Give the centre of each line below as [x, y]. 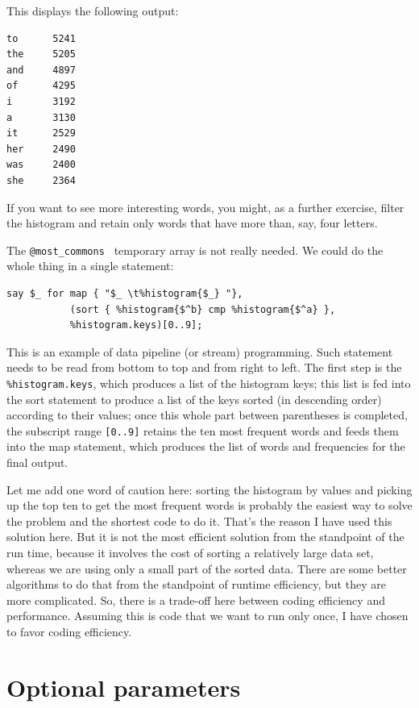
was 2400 [41, 165]
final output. [37, 462]
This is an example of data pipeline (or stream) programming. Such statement [200, 351]
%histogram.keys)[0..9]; [136, 325]
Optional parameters [124, 687]
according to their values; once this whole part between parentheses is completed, [207, 415]
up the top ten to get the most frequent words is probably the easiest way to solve [209, 505]
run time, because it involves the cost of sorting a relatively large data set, [190, 552]
